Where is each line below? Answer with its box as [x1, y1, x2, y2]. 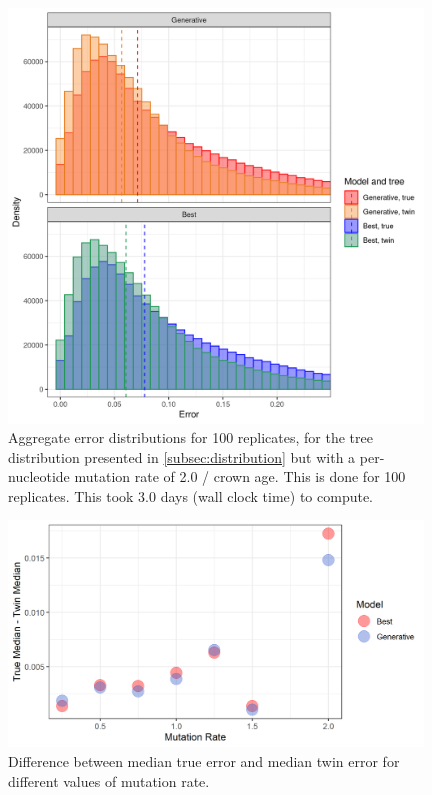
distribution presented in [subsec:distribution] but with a [8, 446, 356, 467]
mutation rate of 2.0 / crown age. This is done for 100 [74, 466, 406, 487]
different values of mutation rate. [8, 770, 210, 791]
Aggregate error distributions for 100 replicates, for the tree [8, 427, 373, 448]
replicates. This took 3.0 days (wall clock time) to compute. [8, 485, 374, 506]
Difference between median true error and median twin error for [8, 750, 400, 771]
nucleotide [8, 466, 70, 487]
